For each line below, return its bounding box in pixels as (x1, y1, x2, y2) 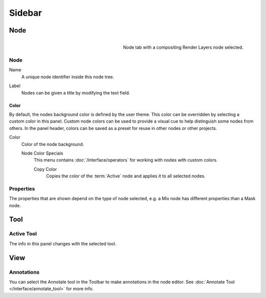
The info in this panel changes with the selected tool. (9, 240, 117, 246)
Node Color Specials (21, 150, 64, 156)
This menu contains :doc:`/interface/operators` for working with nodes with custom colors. (33, 157, 218, 163)
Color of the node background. (21, 141, 84, 147)
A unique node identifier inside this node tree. (21, 74, 114, 80)
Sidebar (9, 7, 42, 18)
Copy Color (33, 166, 57, 172)
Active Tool (9, 231, 37, 237)
